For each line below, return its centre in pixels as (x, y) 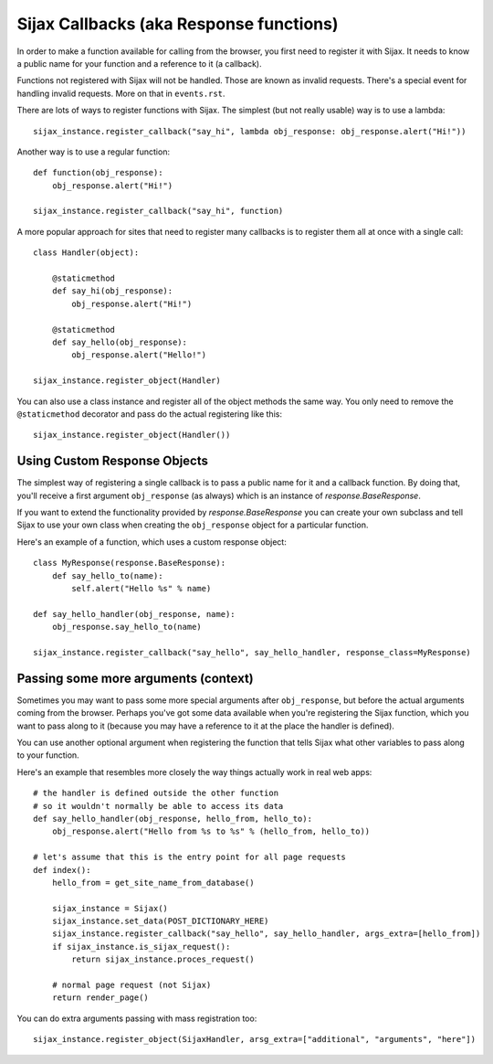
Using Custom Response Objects (113, 461)
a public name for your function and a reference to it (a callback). (139, 63)
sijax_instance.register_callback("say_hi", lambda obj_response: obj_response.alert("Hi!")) (250, 131)
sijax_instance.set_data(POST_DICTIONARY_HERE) (160, 921)
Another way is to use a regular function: (94, 152)
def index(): (62, 870)
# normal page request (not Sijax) (131, 985)
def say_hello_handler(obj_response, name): (135, 614)
